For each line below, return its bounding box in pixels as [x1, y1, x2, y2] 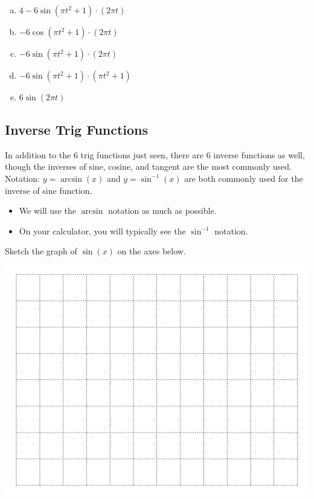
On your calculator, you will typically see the [19, 224, 186, 237]
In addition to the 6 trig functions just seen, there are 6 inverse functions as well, [5, 148, 305, 161]
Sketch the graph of [5, 245, 77, 257]
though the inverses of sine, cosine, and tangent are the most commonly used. [5, 160, 292, 173]
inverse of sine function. [5, 184, 92, 196]
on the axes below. [117, 245, 186, 257]
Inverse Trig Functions [5, 120, 149, 138]
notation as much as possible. [107, 204, 217, 217]
